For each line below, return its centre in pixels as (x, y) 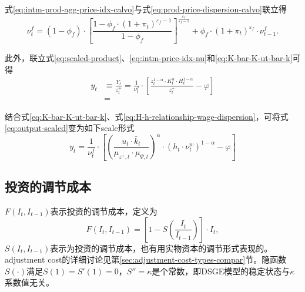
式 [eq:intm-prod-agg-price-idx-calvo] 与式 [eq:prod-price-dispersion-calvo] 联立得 (146, 9)
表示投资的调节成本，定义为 (104, 211)
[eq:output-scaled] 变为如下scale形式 (70, 128)
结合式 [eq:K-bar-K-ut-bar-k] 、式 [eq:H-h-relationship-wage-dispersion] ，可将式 (147, 116)
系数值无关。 (29, 282)
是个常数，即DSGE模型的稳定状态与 (221, 271)
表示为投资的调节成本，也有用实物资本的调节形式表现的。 (161, 248)
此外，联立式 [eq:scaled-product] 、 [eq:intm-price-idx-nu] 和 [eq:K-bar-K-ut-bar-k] (149, 58)
